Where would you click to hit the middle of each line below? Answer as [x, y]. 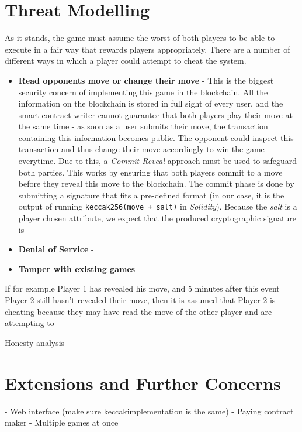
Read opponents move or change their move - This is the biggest [146, 80]
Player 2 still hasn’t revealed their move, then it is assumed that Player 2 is [140, 300]
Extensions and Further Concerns [143, 383]
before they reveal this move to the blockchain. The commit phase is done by [156, 184]
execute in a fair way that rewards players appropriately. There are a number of [147, 49]
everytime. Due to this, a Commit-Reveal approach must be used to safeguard [157, 161]
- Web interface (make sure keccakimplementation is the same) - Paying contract [149, 411]
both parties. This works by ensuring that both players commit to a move [150, 172]
